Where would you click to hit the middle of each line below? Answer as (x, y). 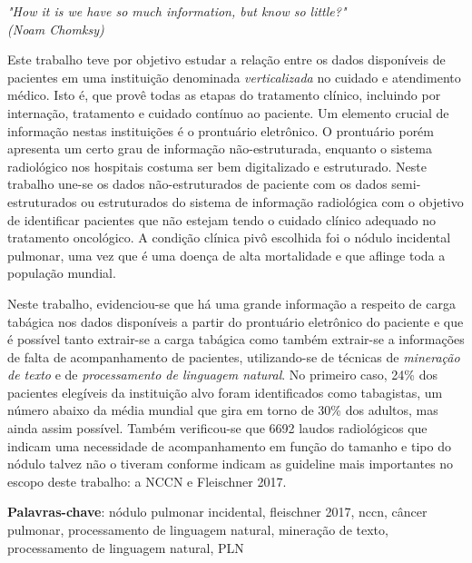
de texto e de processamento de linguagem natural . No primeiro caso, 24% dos (222, 375)
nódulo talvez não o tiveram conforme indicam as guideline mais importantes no (231, 464)
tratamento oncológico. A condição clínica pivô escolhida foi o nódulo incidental (229, 237)
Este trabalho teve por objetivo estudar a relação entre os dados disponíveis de (226, 59)
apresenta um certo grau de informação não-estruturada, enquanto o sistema (220, 148)
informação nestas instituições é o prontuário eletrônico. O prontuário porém (221, 130)
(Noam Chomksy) (56, 29)
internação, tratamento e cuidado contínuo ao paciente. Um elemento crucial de (228, 112)
